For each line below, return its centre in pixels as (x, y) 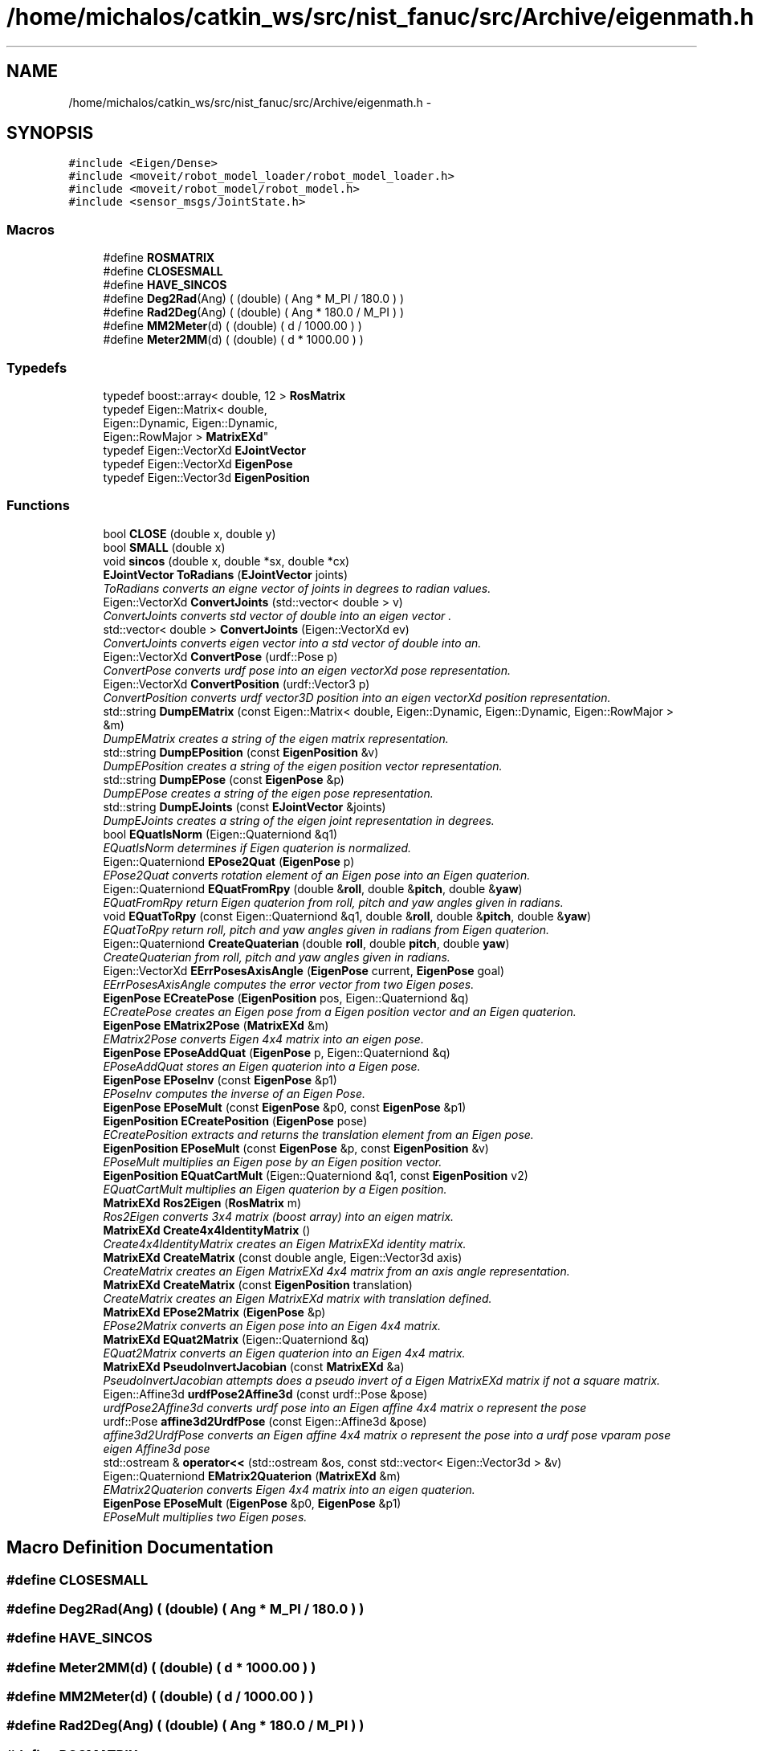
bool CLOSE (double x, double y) (189, 533)
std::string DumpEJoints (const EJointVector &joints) (245, 806)
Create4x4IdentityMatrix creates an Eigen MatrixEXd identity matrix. (285, 1243)
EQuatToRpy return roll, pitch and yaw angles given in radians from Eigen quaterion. (326, 929)
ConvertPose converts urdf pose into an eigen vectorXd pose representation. (307, 670)
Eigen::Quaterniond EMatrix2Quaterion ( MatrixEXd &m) (252, 1475)
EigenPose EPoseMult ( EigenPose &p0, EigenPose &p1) (252, 1503)
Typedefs (37, 367)
